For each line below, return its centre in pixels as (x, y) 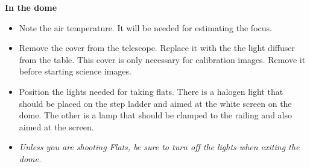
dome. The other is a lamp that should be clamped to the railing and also (155, 115)
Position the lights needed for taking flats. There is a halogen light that (151, 91)
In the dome (31, 7)
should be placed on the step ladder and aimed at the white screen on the (155, 103)
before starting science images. (75, 71)
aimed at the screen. (56, 126)
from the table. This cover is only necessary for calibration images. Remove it (162, 59)
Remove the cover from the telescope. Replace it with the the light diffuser (157, 48)
